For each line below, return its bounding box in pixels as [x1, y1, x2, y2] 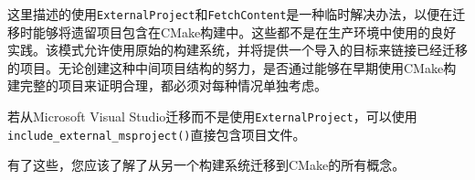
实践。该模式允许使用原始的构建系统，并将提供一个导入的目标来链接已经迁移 [7, 40, 468, 59]
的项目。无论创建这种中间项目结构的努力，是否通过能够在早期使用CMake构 [7, 58, 457, 77]
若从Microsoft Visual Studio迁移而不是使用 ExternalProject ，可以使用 [7, 107, 417, 126]
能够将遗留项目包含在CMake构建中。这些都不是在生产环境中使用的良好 [32, 22, 457, 41]
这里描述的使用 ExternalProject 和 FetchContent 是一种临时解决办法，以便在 [7, 5, 453, 23]
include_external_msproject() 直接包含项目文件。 [7, 124, 306, 143]
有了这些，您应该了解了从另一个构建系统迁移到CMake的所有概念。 [7, 155, 406, 175]
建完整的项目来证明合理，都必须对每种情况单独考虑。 [7, 76, 327, 95]
